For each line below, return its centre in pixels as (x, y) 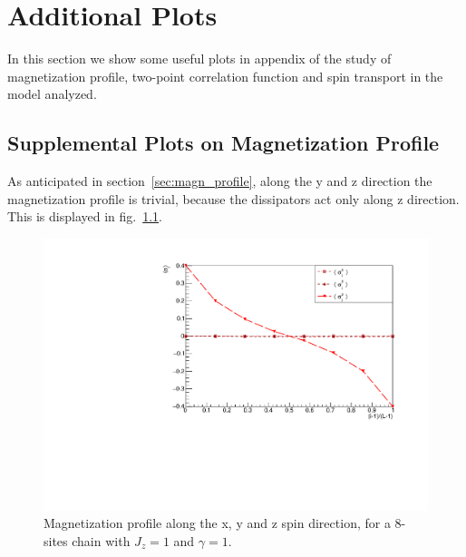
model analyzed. (52, 94)
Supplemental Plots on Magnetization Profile (223, 143)
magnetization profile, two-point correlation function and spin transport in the (225, 76)
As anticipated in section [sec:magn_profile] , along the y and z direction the (220, 181)
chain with (101, 540)
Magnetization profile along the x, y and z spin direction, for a (217, 523)
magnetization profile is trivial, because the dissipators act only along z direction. (233, 198)
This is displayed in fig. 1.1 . (85, 216)
